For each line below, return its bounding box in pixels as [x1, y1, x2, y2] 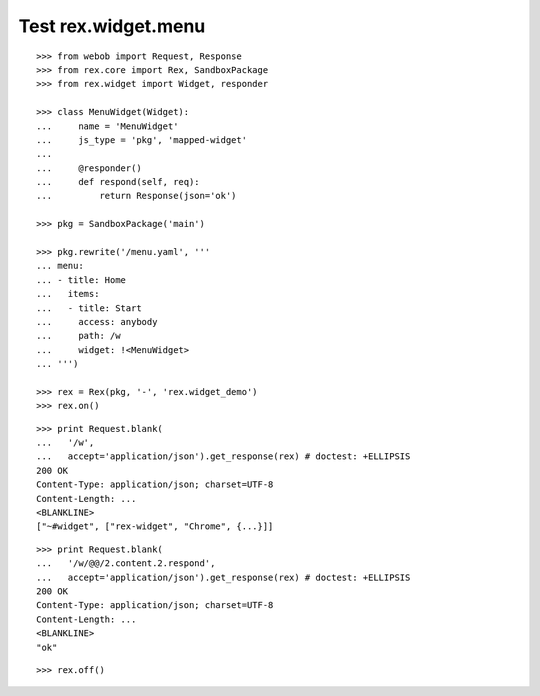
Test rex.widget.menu [18, 15, 206, 37]
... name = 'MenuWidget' [36, 120, 179, 132]
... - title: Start [36, 302, 142, 314]
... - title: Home [36, 274, 127, 285]
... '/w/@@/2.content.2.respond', [36, 558, 216, 569]
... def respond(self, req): [36, 176, 200, 188]
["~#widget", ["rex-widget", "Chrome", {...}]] [36, 521, 274, 532]
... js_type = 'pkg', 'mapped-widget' [36, 134, 248, 145]
